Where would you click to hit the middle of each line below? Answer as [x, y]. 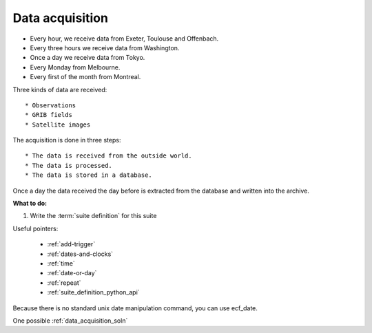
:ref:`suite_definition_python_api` [94, 292]
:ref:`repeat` [64, 283]
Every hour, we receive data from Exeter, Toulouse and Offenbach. [124, 39]
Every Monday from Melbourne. [75, 67]
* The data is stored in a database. [89, 175]
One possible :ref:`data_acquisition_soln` [70, 321]
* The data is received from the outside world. [108, 156]
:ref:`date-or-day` [72, 273]
